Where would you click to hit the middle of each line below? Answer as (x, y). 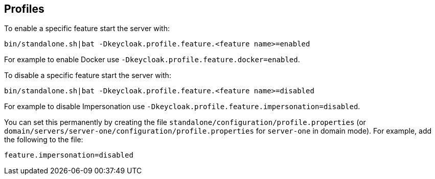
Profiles (24, 9)
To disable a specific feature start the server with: (88, 75)
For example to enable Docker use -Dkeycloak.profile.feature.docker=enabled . (152, 60)
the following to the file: (44, 140)
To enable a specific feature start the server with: (87, 29)
